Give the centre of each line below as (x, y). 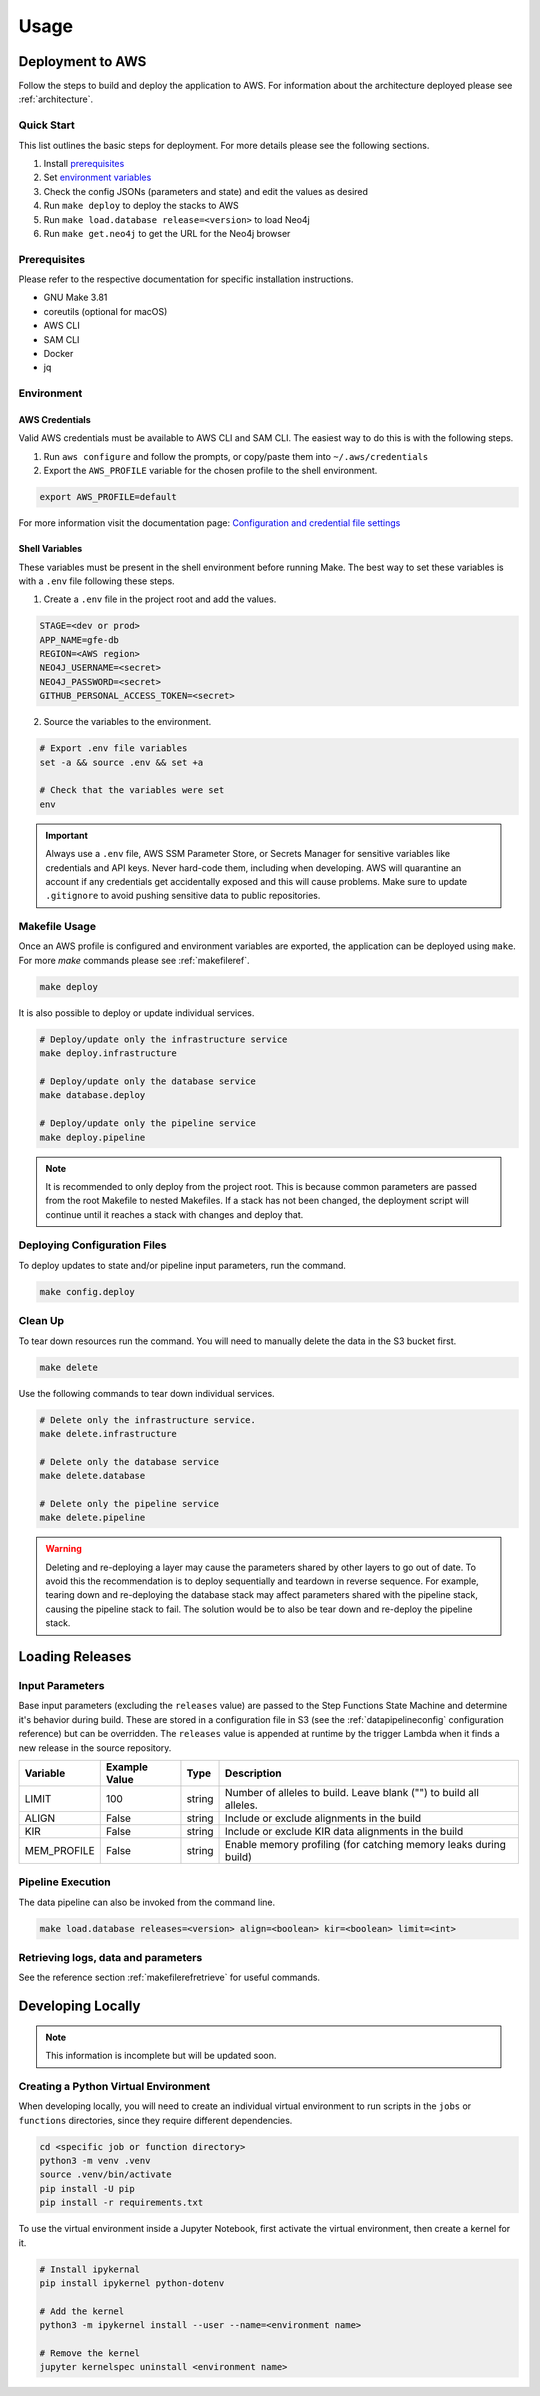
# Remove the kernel (89, 2353)
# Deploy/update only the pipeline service (148, 1123)
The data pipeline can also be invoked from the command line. (147, 1902)
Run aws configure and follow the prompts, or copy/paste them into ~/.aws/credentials (236, 456)
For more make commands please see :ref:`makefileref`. (134, 960)
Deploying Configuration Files (92, 1245)
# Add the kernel (82, 2311)
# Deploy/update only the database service (148, 1081)
